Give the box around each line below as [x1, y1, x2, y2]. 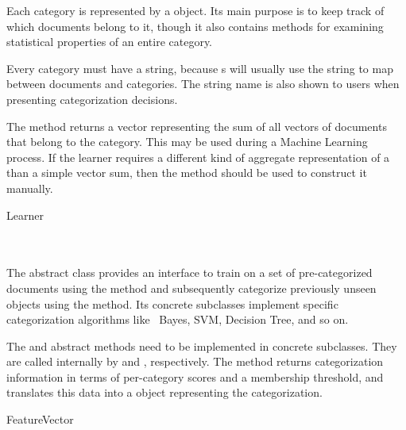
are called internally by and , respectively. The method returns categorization [6, 353, 384, 370]
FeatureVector [6, 411, 74, 428]
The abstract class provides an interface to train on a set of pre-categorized [6, 264, 373, 281]
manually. [6, 179, 53, 196]
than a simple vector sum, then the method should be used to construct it [6, 164, 367, 181]
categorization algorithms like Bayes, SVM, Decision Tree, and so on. [6, 311, 349, 328]
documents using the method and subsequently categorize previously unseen [6, 279, 377, 296]
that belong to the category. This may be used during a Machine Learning [6, 133, 368, 150]
